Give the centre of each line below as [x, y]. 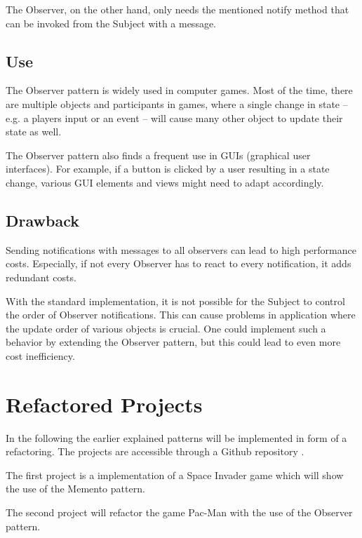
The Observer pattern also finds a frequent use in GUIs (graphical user [158, 155]
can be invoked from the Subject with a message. [111, 23]
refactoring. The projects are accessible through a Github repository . [155, 451]
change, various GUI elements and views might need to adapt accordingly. [165, 182]
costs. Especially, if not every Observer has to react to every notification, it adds [179, 263]
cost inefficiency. [40, 355]
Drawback [42, 220]
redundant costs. [41, 277]
